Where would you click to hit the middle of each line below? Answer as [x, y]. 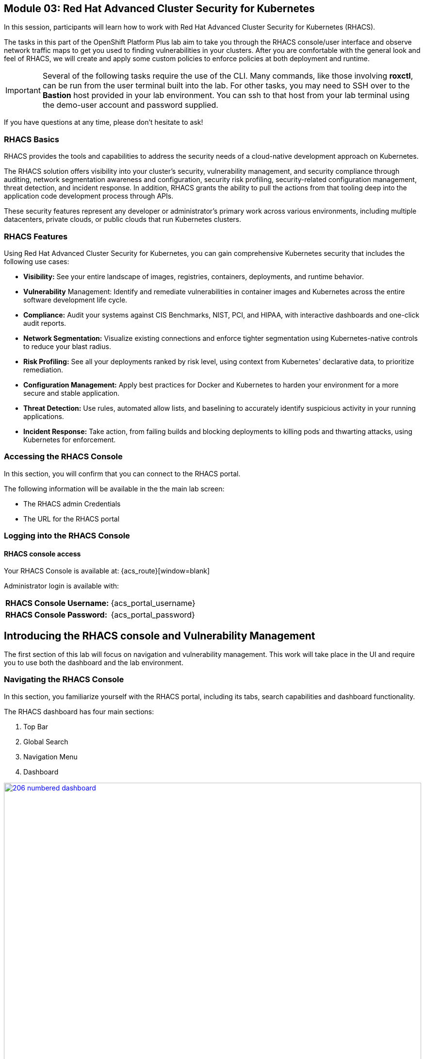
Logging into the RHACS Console [67, 536]
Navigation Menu [50, 756]
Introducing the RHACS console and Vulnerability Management [160, 636]
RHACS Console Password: [56, 615]
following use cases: [37, 261]
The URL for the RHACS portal [72, 519]
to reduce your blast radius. [67, 346]
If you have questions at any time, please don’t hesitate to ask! [104, 122]
